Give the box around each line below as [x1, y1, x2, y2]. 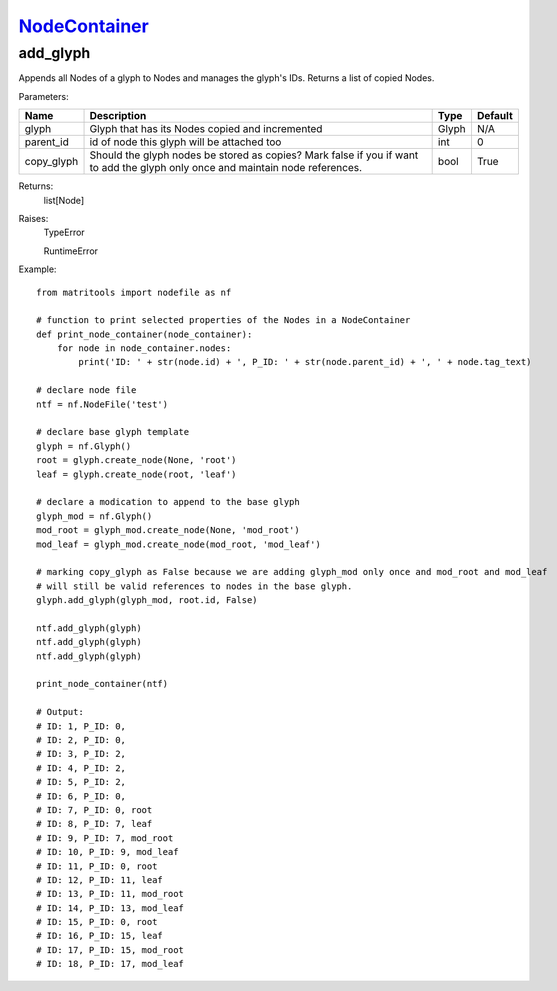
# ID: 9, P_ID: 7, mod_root [36, 832, 174, 844]
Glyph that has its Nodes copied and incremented [89, 122, 323, 136]
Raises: [18, 212, 49, 224]
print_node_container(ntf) [36, 678, 169, 690]
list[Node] [43, 194, 85, 206]
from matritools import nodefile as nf [36, 286, 232, 298]
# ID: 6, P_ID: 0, [36, 790, 127, 802]
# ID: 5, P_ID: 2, [36, 776, 127, 788]
